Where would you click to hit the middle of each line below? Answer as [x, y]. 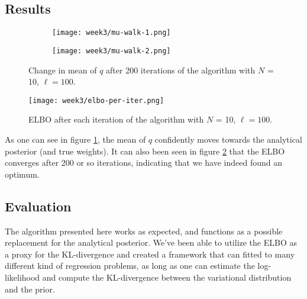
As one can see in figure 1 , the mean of [75, 139]
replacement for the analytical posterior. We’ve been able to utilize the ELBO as [151, 242]
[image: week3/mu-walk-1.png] [112, 33]
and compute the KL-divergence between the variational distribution [167, 277]
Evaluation [38, 206]
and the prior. [30, 289]
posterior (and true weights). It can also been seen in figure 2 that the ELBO [145, 151]
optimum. [22, 174]
